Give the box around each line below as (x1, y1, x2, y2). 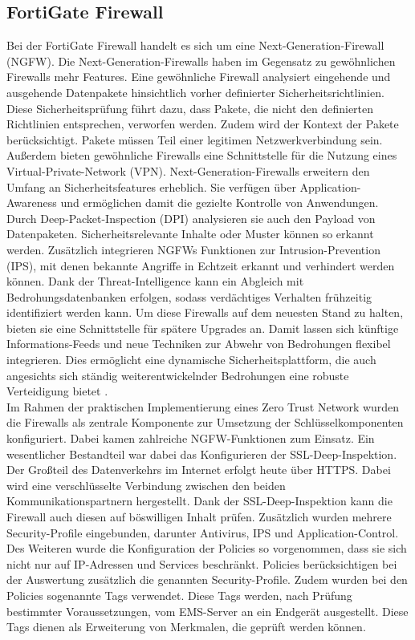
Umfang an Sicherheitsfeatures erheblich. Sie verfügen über (6, 178, 296, 195)
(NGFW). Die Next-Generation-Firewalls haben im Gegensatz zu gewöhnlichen (6, 52, 396, 69)
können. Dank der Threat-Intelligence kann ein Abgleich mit (6, 273, 304, 290)
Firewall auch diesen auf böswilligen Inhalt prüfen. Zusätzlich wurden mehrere (6, 508, 392, 525)
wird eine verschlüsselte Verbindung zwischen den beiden (6, 476, 286, 493)
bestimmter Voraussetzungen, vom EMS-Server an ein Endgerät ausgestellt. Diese (6, 602, 409, 619)
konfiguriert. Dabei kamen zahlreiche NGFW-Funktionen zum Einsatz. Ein (6, 430, 375, 447)
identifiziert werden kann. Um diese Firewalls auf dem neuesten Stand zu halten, (6, 304, 404, 321)
